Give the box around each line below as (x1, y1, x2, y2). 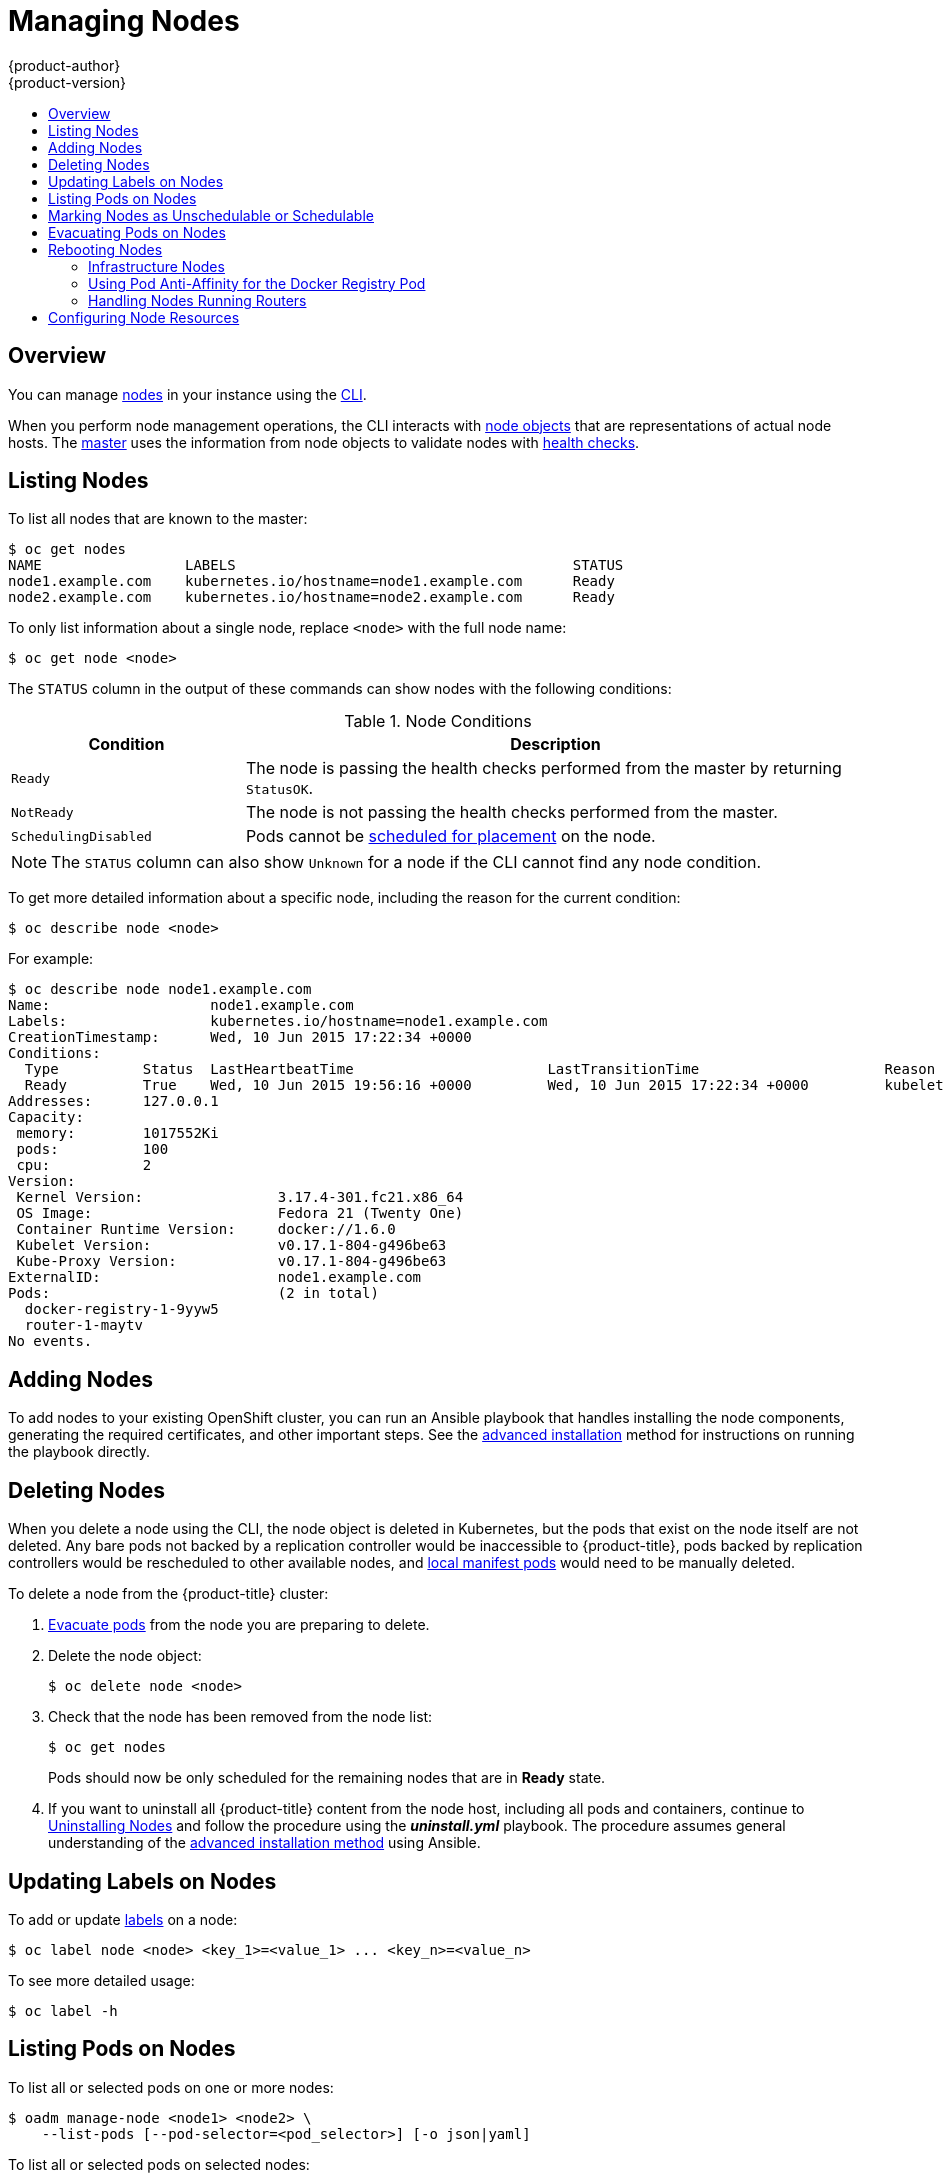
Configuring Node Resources (48, 308, 240, 326)
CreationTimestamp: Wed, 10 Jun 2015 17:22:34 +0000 (8, 1029, 472, 1046)
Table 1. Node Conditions (344, 711, 532, 732)
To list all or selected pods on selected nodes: (8, 2155, 310, 2173)
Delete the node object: (48, 1647, 202, 1665)
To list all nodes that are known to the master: (8, 510, 308, 528)
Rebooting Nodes (48, 240, 163, 258)
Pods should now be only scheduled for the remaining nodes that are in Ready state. (48, 1769, 606, 1787)
